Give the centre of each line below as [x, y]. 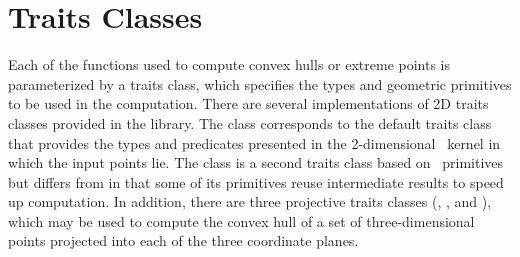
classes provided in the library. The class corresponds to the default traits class [250, 122]
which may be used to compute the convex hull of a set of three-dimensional [241, 220]
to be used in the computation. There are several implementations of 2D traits [248, 103]
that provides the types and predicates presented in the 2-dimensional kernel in [254, 142]
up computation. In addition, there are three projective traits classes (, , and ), [250, 201]
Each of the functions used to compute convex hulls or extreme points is [229, 64]
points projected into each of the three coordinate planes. [183, 240]
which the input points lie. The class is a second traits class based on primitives [256, 162]
